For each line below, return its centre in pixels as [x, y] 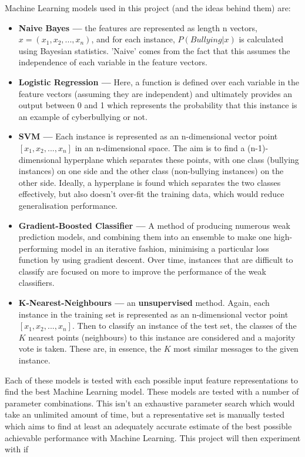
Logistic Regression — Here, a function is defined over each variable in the [159, 81]
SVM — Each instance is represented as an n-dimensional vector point [148, 136]
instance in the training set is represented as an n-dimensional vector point [153, 314]
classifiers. [36, 283]
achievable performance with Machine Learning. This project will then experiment [153, 437]
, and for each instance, [133, 39]
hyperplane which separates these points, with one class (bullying [181, 159]
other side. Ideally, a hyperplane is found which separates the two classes [150, 182]
